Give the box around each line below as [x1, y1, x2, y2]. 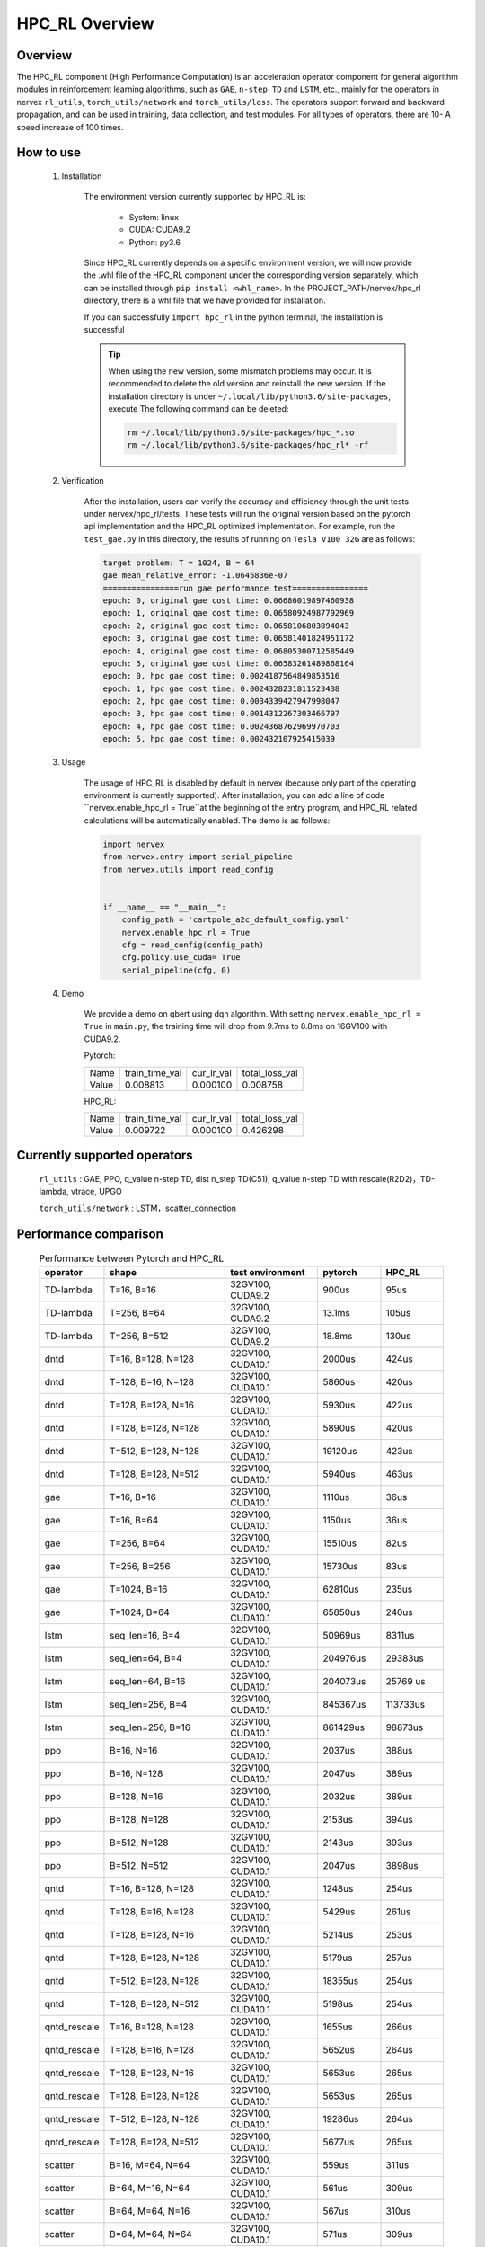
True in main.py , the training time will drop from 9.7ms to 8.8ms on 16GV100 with [84, 1021, 388, 1032]
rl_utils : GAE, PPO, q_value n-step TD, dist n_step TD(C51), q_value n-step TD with [39, 1174, 358, 1185]
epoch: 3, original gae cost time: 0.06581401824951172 [102, 634, 355, 644]
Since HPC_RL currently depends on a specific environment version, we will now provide [84, 257, 412, 268]
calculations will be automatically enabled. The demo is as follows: [84, 814, 331, 826]
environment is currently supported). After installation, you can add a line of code [84, 790, 385, 801]
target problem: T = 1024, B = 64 [102, 557, 255, 568]
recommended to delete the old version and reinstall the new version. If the [108, 378, 386, 389]
